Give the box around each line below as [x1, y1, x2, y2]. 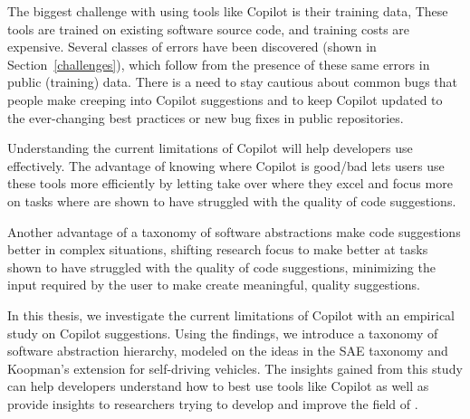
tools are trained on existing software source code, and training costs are [7, 19, 410, 38]
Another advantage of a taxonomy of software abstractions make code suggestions [7, 222, 461, 241]
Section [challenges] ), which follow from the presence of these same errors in [7, 54, 430, 73]
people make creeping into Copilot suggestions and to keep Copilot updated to [7, 90, 443, 109]
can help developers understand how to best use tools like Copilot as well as [7, 376, 429, 395]
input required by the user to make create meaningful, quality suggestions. [7, 275, 420, 294]
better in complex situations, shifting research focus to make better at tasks [7, 240, 428, 259]
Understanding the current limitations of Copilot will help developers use [7, 138, 413, 157]
